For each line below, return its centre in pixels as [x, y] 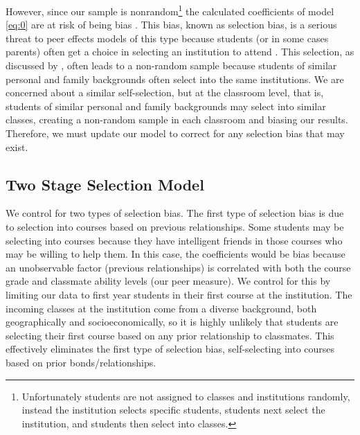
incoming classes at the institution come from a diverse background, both [161, 308]
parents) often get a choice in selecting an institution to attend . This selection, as [180, 52]
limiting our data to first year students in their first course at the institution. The [179, 294]
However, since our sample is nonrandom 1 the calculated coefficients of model [170, 10]
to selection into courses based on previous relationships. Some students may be [175, 226]
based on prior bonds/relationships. [81, 362]
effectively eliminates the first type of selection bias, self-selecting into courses [170, 349]
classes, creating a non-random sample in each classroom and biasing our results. [177, 119]
